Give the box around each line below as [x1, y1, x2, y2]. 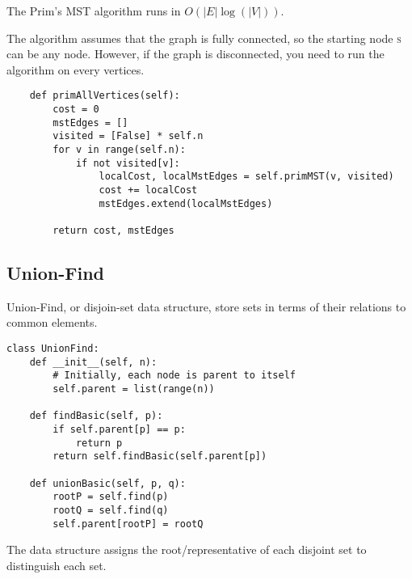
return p [75, 437, 123, 449]
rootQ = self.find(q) [53, 504, 169, 516]
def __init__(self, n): [29, 356, 158, 368]
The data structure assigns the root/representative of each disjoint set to [6, 541, 367, 558]
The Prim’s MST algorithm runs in [6, 2, 181, 19]
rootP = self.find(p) [53, 491, 169, 503]
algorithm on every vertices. [6, 61, 145, 78]
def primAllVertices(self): [29, 90, 180, 102]
